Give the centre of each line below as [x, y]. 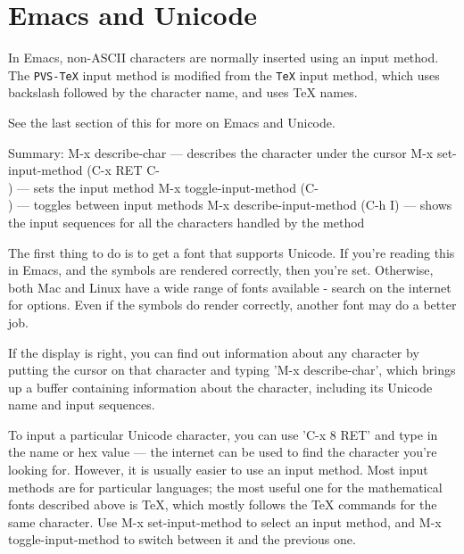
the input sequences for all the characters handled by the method [186, 222]
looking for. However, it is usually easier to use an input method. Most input [218, 470]
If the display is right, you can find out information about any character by [214, 352]
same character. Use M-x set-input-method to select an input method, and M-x [225, 521]
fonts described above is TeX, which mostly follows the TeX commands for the [223, 504]
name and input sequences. [82, 405]
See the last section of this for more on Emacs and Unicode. [172, 122]
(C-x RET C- [123, 170]
